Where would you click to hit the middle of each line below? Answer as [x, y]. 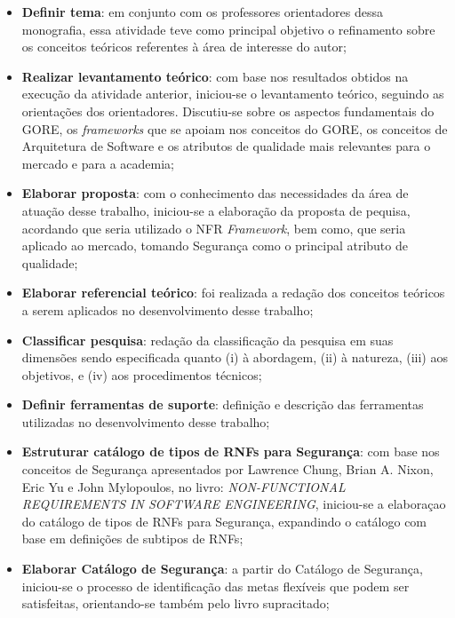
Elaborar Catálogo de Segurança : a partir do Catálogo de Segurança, [222, 569]
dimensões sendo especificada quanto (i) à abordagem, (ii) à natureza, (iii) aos [235, 357]
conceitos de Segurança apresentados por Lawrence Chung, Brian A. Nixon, [227, 469]
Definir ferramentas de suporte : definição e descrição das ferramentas [223, 404]
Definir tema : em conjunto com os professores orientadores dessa [202, 12]
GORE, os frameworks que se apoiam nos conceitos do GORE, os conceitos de [235, 128]
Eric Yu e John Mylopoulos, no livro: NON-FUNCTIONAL [184, 486]
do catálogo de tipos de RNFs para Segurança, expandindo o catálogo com [224, 521]
